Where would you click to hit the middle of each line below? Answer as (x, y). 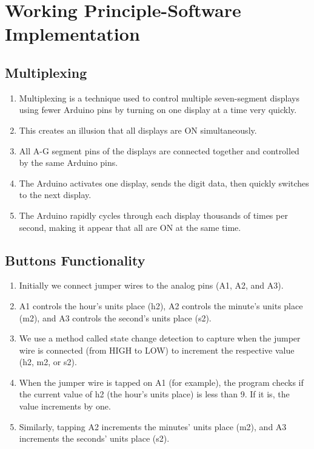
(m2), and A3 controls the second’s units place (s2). (115, 317)
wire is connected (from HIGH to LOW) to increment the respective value (157, 350)
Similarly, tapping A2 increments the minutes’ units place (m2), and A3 (153, 426)
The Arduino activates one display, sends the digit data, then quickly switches (164, 183)
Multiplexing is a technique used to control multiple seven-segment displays (159, 98)
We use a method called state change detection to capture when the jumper (160, 338)
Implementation (72, 34)
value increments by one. (65, 406)
